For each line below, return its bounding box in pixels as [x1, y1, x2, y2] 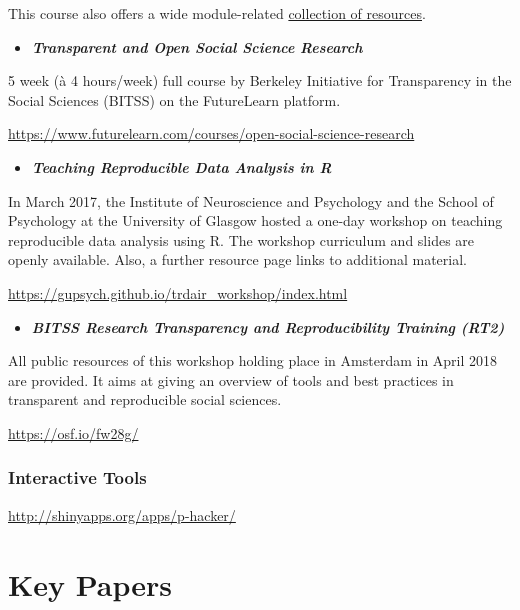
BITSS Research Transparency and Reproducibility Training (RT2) [31, 316, 505, 337]
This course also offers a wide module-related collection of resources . [8, 3, 426, 23]
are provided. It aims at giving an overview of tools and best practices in [8, 369, 454, 390]
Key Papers [8, 563, 172, 604]
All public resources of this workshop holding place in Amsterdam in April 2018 [8, 350, 498, 371]
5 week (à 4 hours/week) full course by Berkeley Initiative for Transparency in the [8, 70, 512, 91]
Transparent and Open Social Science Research [31, 36, 363, 57]
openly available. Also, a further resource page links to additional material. [8, 249, 467, 270]
